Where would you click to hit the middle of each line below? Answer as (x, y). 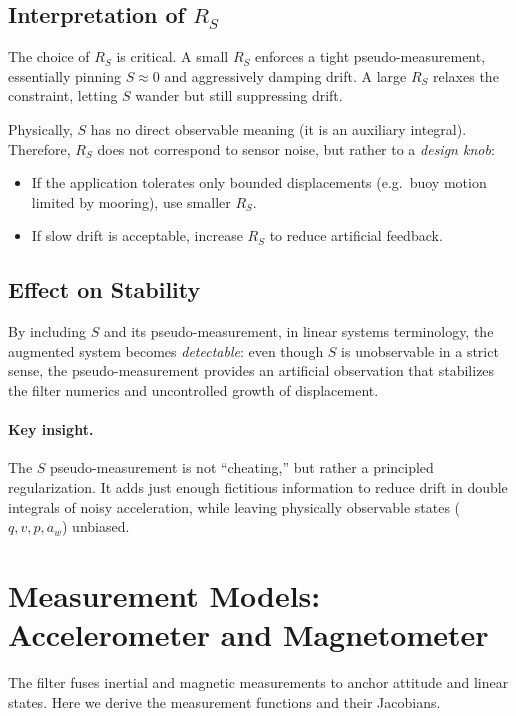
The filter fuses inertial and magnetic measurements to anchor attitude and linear (258, 682)
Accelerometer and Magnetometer (248, 634)
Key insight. (51, 429)
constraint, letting (63, 95)
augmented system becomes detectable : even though (166, 350)
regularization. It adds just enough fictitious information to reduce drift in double (258, 486)
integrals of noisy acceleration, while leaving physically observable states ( (234, 506)
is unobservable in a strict (420, 350)
